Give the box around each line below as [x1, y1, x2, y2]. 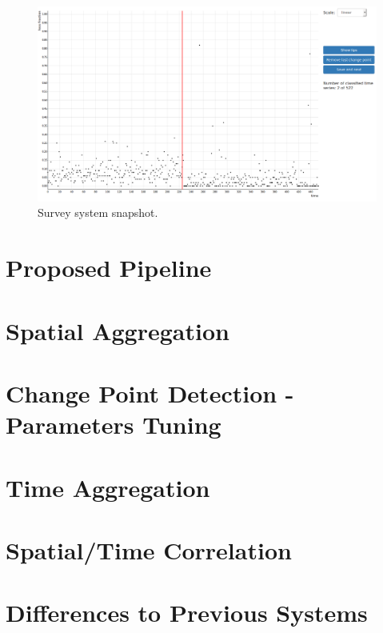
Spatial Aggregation [6, 314, 229, 347]
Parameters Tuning [6, 408, 221, 441]
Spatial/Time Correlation [6, 533, 292, 566]
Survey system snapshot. [38, 204, 158, 221]
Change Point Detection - [6, 377, 294, 409]
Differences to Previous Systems [6, 596, 368, 629]
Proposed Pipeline [6, 251, 212, 284]
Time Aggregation [6, 471, 210, 503]
